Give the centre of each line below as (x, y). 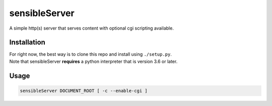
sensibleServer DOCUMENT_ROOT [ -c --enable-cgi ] (84, 91)
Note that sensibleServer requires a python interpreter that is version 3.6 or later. (93, 61)
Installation (27, 42)
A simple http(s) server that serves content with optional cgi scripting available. (91, 28)
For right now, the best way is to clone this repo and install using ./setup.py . (91, 54)
